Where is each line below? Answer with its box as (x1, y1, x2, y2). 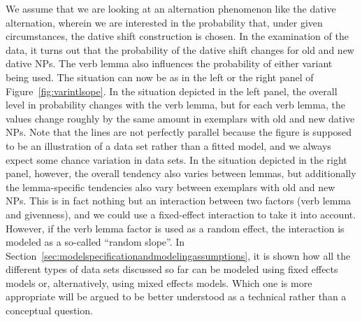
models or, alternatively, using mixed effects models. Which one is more (6, 275, 312, 290)
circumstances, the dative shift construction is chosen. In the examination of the (6, 29, 349, 43)
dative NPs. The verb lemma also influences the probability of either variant (6, 56, 333, 71)
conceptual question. (6, 303, 93, 318)
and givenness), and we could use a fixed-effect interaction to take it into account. (6, 206, 356, 221)
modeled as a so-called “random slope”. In (6, 234, 185, 249)
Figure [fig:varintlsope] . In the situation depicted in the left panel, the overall (6, 83, 338, 98)
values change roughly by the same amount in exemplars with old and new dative (6, 111, 355, 125)
